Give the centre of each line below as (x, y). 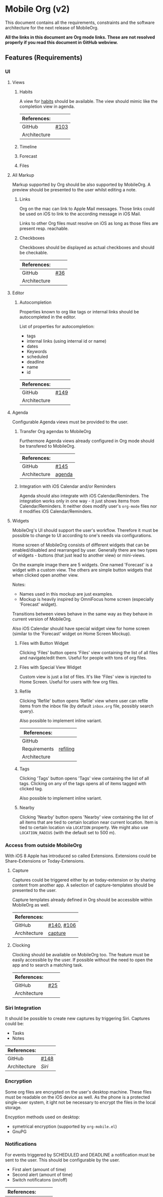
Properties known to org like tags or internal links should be (79, 311)
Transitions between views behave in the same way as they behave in (82, 614)
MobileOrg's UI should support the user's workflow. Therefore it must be (85, 530)
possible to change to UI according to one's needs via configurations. (82, 535)
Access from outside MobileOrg (43, 845)
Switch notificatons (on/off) (40, 1179)
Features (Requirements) (44, 58)
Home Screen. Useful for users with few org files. (69, 681)
